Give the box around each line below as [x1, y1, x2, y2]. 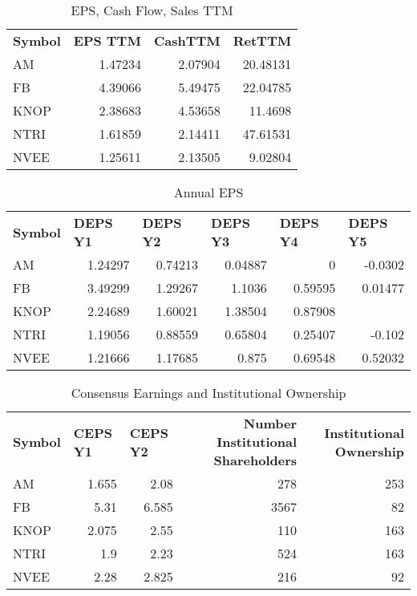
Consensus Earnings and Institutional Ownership [71, 383, 346, 402]
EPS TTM [73, 31, 141, 50]
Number [243, 414, 298, 432]
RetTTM [233, 31, 292, 50]
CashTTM [153, 31, 221, 50]
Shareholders [213, 451, 298, 469]
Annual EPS [173, 183, 244, 201]
